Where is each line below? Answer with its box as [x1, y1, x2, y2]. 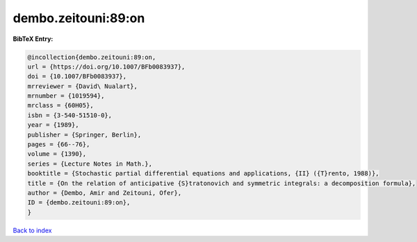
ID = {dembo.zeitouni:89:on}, [27, 198, 131, 207]
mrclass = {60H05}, [27, 101, 94, 110]
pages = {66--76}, [27, 141, 90, 148]
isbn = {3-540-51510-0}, [27, 111, 113, 119]
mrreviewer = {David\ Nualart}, [27, 82, 138, 90]
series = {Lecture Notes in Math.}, [27, 159, 153, 168]
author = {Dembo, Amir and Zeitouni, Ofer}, [27, 189, 182, 197]
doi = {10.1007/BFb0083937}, [27, 73, 127, 80]
